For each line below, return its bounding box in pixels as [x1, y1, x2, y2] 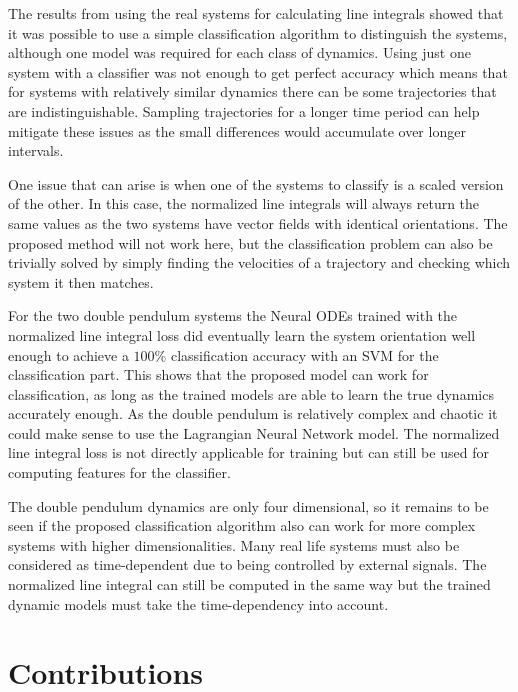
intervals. [8, 140, 64, 161]
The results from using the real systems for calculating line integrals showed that [8, 3, 504, 23]
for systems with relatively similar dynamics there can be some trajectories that [8, 81, 497, 102]
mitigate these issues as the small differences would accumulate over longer [8, 120, 466, 141]
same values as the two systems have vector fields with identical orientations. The [8, 212, 508, 233]
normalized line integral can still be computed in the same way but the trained [8, 574, 491, 595]
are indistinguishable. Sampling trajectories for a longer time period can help [8, 100, 480, 121]
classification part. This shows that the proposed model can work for [8, 364, 429, 385]
